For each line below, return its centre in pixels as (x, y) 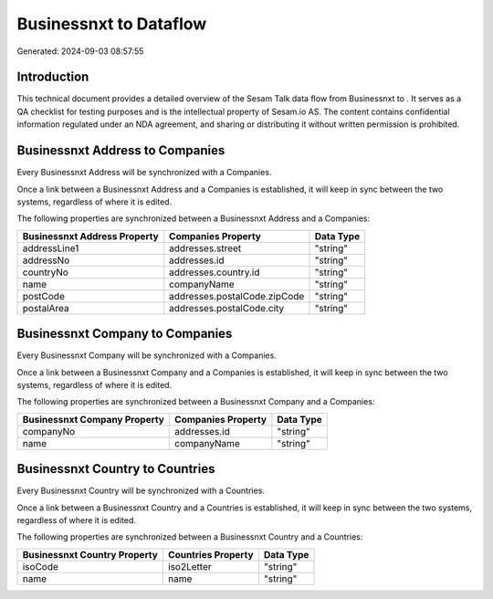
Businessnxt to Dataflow (112, 24)
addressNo (46, 260)
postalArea (46, 308)
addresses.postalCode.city (227, 308)
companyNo (49, 431)
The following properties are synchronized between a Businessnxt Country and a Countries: (190, 537)
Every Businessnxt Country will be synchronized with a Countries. (141, 491)
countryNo (45, 272)
